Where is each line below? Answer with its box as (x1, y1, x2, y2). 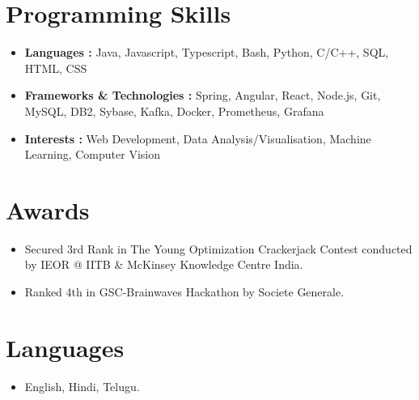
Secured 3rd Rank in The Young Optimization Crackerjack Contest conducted (24, 240, 413, 257)
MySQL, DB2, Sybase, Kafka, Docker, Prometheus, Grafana (24, 102, 324, 119)
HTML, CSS (24, 59, 87, 76)
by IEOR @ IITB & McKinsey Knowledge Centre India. (24, 256, 303, 273)
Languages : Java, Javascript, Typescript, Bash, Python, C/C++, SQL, (24, 44, 389, 61)
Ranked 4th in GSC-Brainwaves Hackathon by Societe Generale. (24, 283, 345, 300)
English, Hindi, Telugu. (24, 377, 140, 394)
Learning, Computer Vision (24, 146, 160, 163)
